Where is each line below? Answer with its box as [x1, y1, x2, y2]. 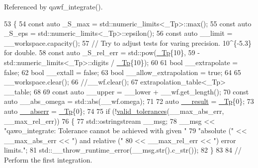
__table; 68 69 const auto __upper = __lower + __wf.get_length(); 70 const [4, 86, 249, 96]
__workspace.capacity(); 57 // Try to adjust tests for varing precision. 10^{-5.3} [4, 37, 252, 48]
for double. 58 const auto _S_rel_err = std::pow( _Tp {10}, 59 [4, 47, 195, 58]
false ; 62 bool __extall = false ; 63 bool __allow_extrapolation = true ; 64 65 [4, 67, 241, 77]
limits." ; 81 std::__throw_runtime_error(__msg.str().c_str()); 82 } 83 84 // [4, 145, 242, 155]
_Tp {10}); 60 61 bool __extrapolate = [116, 57, 238, 67]
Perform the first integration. [4, 154, 92, 165]
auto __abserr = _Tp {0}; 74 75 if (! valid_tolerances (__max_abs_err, [4, 105, 224, 116]
